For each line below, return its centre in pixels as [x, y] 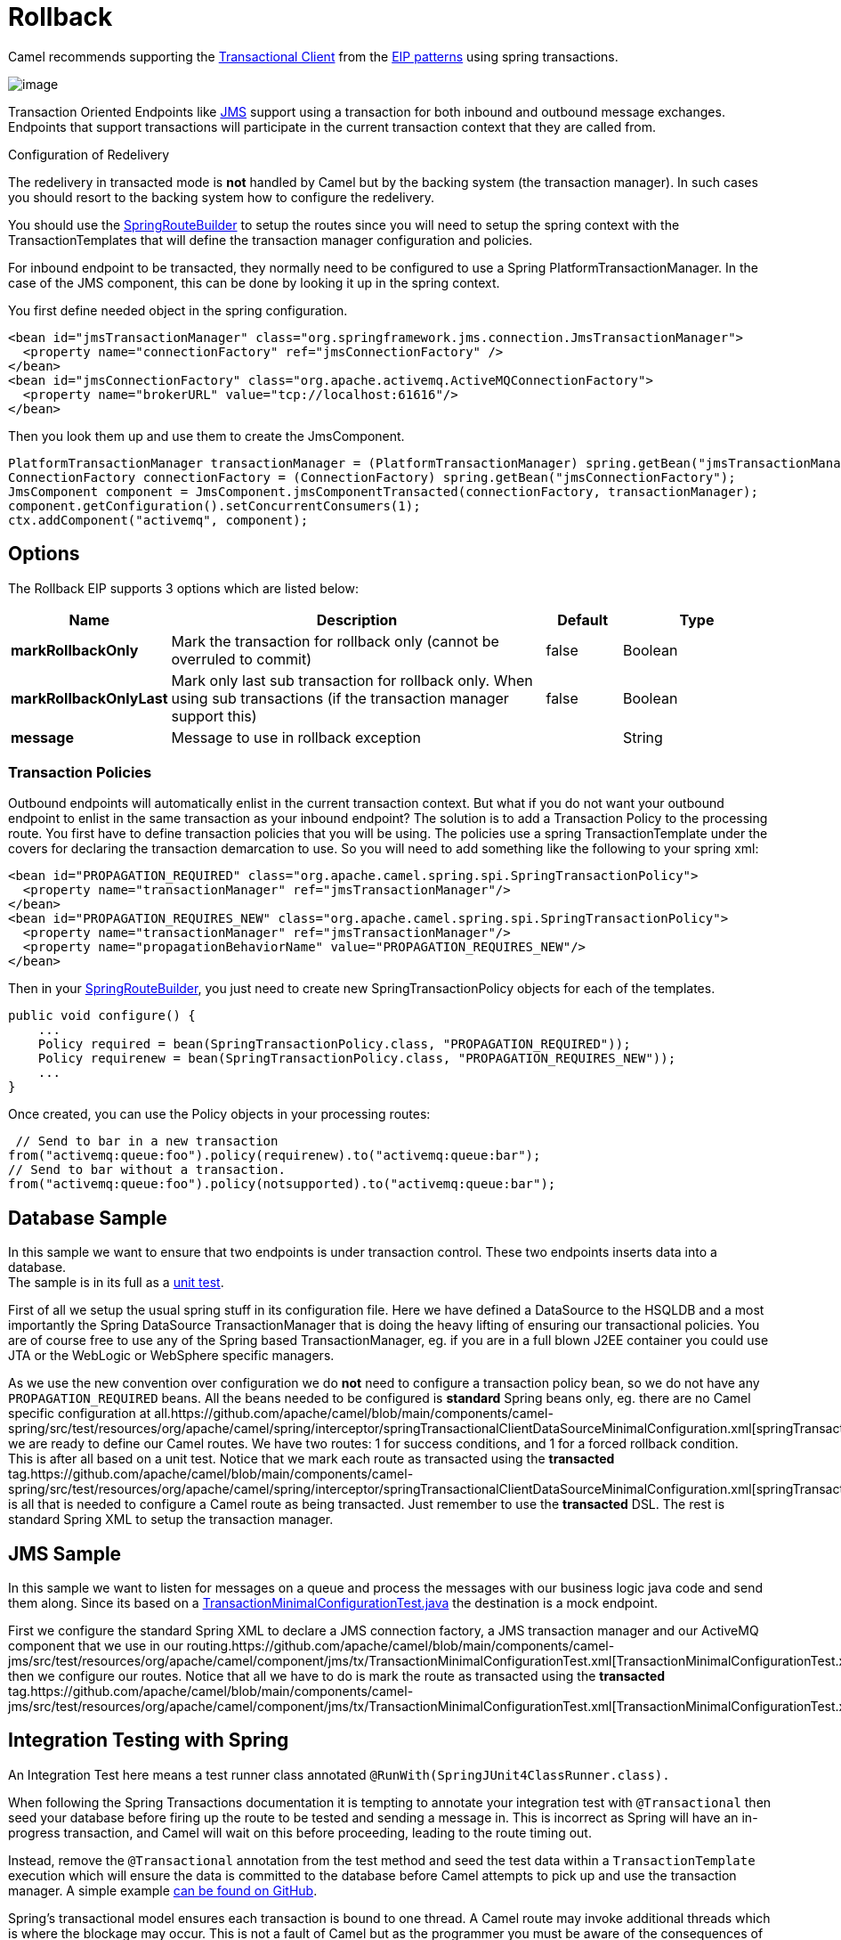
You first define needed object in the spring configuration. [178, 310]
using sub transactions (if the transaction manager [340, 698]
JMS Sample [65, 1553]
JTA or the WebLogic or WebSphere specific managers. [171, 1356]
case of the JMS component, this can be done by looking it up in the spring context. [254, 282]
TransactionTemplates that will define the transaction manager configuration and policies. [271, 240]
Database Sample [88, 1218]
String [643, 737]
